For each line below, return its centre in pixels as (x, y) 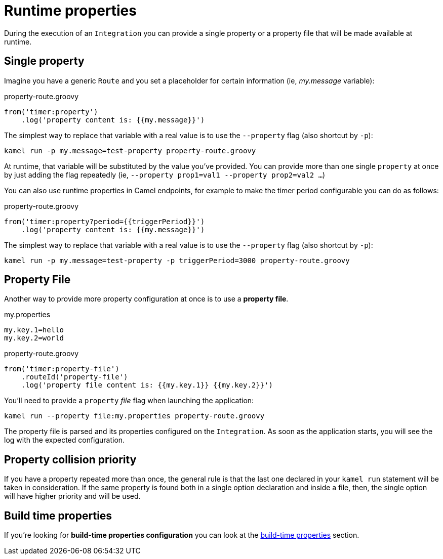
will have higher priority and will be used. (72, 496)
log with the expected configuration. (65, 440)
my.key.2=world (34, 338)
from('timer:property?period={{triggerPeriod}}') (105, 221)
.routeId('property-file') (74, 377)
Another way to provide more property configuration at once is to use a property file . (146, 299)
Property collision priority (70, 459)
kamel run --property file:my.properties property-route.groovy (134, 416)
